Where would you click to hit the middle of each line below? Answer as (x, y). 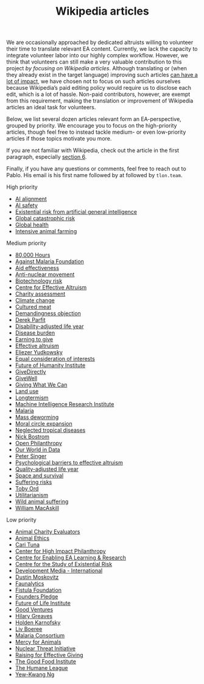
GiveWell (26, 378)
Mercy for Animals (38, 642)
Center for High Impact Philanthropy (60, 551)
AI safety (26, 205)
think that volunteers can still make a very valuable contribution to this (94, 62)
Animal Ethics (32, 538)
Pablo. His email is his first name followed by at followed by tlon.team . (94, 175)
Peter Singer (31, 456)
